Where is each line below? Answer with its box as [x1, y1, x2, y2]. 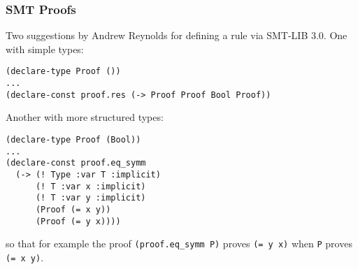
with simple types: [6, 41, 84, 56]
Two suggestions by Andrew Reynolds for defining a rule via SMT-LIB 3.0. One [6, 28, 348, 43]
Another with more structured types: [6, 110, 164, 124]
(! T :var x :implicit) [35, 181, 146, 191]
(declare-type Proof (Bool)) [6, 134, 141, 145]
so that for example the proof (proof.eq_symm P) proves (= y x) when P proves [6, 236, 352, 251]
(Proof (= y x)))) [35, 216, 121, 226]
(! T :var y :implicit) [35, 193, 146, 203]
